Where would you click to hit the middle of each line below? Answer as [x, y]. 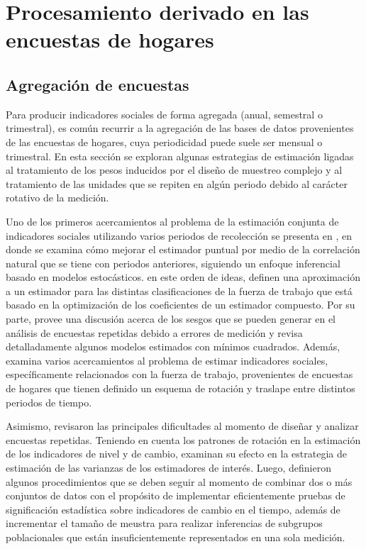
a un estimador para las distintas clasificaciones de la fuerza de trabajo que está [179, 290]
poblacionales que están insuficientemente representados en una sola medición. [176, 537]
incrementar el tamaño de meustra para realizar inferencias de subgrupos [164, 523]
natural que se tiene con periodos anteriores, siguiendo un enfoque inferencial [173, 263]
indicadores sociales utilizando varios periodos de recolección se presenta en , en [179, 235]
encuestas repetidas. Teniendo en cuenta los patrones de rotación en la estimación [183, 439]
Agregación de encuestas [98, 84]
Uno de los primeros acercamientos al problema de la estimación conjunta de [172, 221]
